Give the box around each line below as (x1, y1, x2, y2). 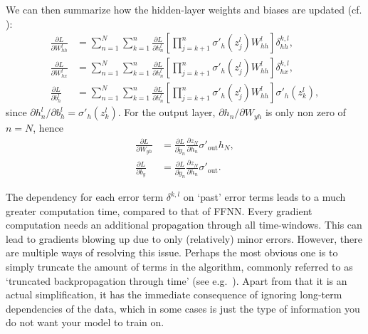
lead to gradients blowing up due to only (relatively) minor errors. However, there (6, 231, 362, 246)
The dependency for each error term (6, 189, 164, 204)
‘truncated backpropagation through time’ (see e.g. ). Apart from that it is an (6, 273, 347, 288)
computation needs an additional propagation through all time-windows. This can (6, 217, 362, 232)
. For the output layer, (117, 105, 216, 120)
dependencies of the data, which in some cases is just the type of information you (6, 301, 360, 315)
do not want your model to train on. (6, 315, 164, 330)
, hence (33, 120, 64, 135)
